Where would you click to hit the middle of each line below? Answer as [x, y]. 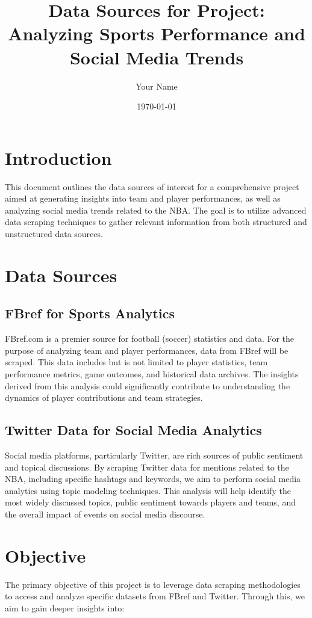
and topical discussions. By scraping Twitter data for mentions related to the [147, 467]
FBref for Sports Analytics [90, 313]
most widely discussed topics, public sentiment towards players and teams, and [150, 502]
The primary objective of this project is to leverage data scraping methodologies [153, 584]
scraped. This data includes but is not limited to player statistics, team [136, 362]
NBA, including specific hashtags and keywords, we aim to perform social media [153, 479]
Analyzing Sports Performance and [157, 33]
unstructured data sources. [54, 233]
